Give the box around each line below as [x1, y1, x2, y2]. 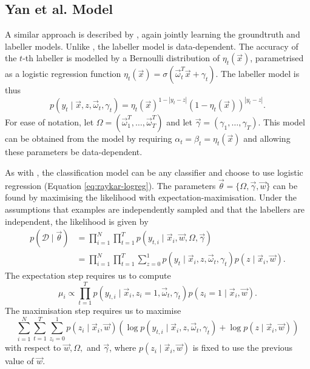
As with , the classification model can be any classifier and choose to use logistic [5, 166, 303, 179]
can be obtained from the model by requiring [5, 132, 172, 145]
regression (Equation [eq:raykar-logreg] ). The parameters [5, 179, 216, 191]
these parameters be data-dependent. [5, 145, 143, 158]
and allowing [243, 132, 291, 145]
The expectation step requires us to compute [5, 269, 171, 282]
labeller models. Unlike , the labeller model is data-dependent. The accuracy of [5, 39, 298, 52]
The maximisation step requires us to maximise [5, 304, 181, 316]
